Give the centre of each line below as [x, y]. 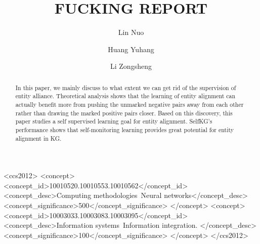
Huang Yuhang [131, 49]
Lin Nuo [131, 32]
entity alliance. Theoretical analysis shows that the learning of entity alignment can [125, 96]
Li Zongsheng [131, 66]
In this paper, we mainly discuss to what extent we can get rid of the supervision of [126, 87]
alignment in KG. [38, 138]
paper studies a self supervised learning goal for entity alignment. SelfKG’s [114, 121]
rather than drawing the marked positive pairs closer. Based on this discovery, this [124, 113]
